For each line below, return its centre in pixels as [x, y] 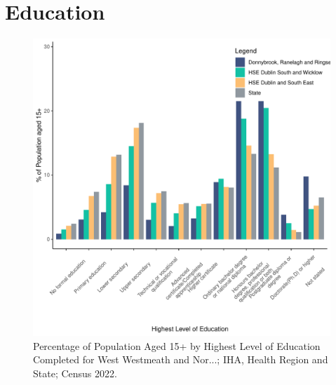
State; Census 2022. [75, 373]
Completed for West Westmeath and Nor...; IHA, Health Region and [181, 359]
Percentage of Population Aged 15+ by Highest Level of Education [177, 345]
